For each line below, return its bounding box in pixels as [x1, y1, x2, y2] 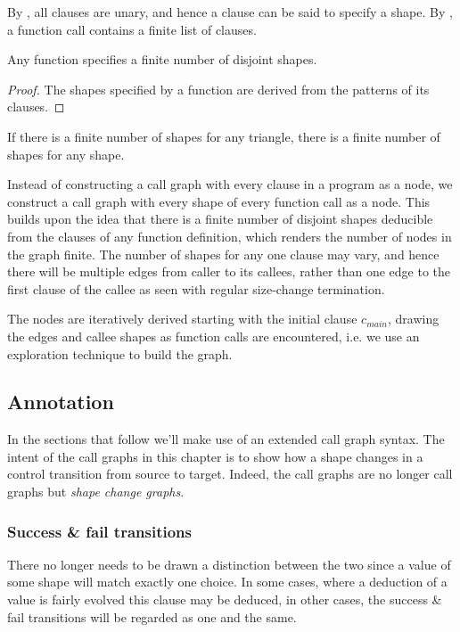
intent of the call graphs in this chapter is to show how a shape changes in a [7, 447, 423, 465]
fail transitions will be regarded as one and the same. [7, 607, 297, 626]
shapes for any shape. [7, 144, 125, 163]
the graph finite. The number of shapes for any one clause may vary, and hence [7, 244, 439, 263]
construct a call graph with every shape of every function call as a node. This [7, 192, 431, 210]
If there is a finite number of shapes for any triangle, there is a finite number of [7, 127, 440, 145]
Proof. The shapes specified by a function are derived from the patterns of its [7, 79, 430, 98]
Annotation [7, 388, 114, 415]
